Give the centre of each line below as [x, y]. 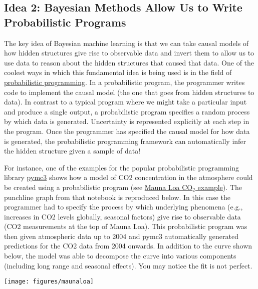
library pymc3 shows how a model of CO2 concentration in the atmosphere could [128, 177]
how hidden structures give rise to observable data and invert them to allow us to [129, 53]
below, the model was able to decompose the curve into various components [120, 256]
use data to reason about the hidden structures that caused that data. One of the [129, 62]
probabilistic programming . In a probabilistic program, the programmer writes [124, 82]
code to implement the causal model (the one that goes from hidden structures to [129, 92]
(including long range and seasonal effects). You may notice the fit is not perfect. [128, 265]
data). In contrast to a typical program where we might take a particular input [125, 102]
